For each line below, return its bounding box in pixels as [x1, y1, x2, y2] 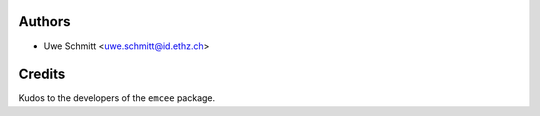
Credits [18, 66, 66, 83]
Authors [18, 13, 71, 30]
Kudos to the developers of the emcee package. [18, 92, 216, 104]
